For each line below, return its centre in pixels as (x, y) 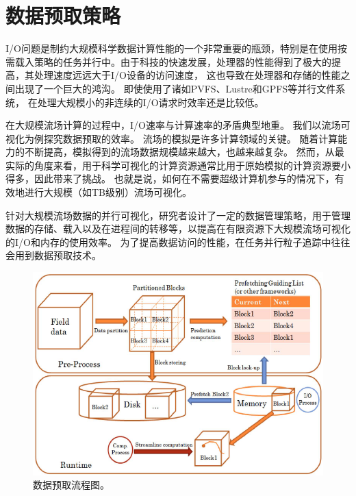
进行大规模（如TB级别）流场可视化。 (108, 192)
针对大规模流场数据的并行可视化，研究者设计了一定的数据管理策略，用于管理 (178, 215)
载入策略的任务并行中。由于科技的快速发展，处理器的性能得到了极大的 (173, 61)
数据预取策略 (63, 15)
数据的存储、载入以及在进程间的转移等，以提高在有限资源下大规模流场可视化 (178, 228)
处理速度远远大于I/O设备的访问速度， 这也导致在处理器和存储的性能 (187, 75)
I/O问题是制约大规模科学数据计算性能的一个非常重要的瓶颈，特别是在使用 (171, 48)
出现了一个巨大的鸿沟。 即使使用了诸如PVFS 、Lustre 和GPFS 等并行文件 (175, 88)
